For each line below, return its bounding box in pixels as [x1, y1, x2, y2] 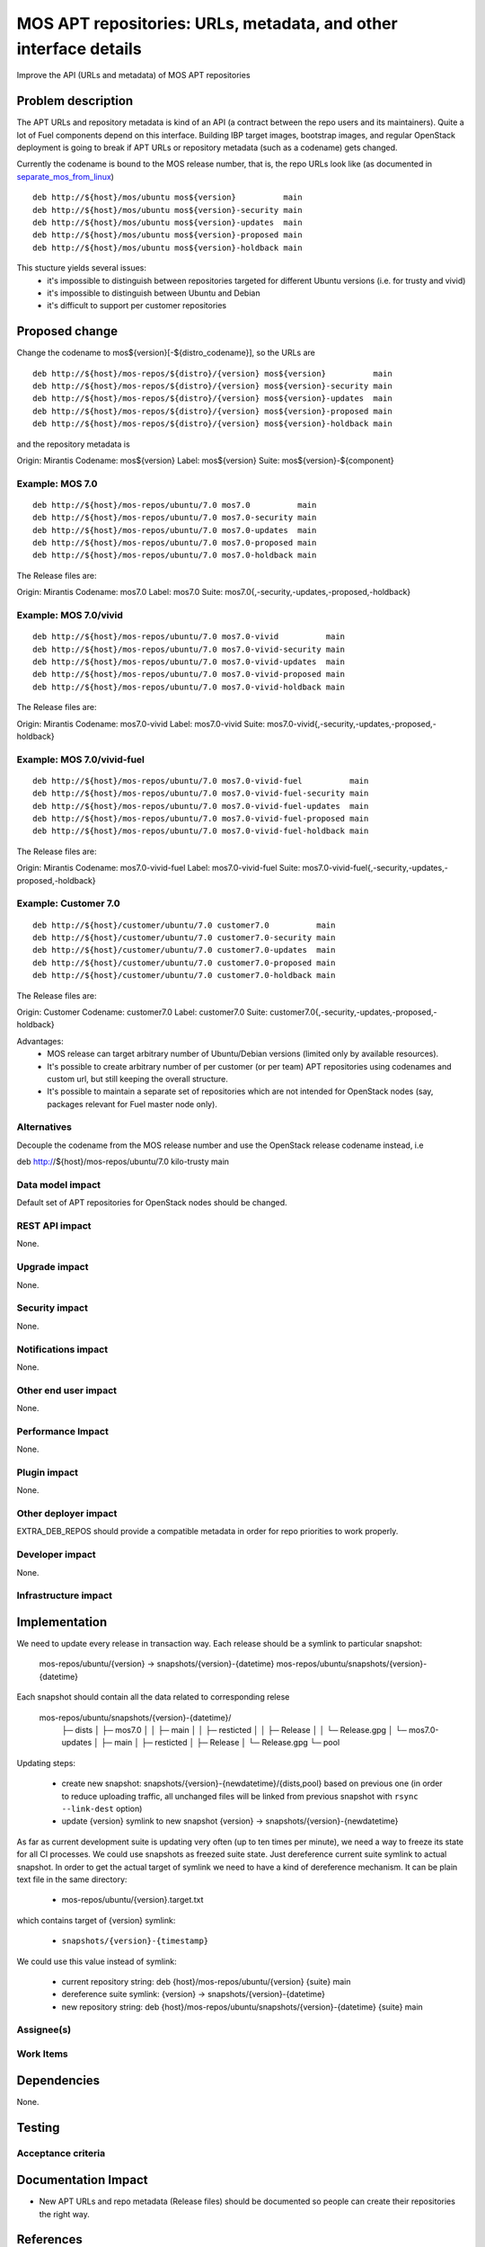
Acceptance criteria [16, 2147, 106, 2160]
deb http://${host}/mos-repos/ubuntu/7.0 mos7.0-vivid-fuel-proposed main [32, 813, 369, 824]
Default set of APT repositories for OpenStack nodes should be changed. [16, 1197, 287, 1208]
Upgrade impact [16, 1261, 89, 1274]
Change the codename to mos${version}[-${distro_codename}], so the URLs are [16, 347, 316, 359]
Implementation [16, 1614, 108, 1630]
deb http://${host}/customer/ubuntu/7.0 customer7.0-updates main [32, 945, 336, 955]
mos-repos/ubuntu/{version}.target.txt [61, 1895, 204, 1905]
